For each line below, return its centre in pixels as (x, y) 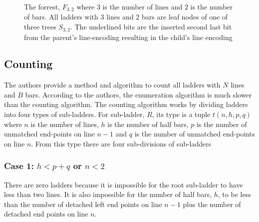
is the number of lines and (142, 6)
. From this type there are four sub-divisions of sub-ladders (121, 143)
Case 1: (19, 166)
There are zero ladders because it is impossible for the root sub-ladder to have (124, 184)
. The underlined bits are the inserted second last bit (151, 27)
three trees (40, 27)
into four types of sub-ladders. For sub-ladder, (74, 114)
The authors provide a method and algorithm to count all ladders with (112, 85)
